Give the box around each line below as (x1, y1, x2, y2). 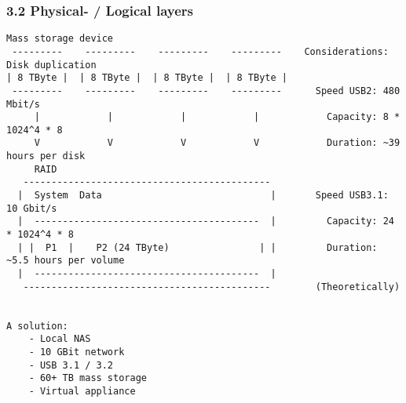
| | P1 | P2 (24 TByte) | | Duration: (17, 241, 378, 253)
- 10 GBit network (28, 346, 125, 358)
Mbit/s (6, 98, 40, 110)
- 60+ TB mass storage (28, 372, 147, 384)
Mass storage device (6, 33, 114, 45)
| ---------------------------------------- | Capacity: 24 (17, 216, 394, 227)
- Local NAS (28, 333, 91, 345)
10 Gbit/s (6, 202, 57, 214)
